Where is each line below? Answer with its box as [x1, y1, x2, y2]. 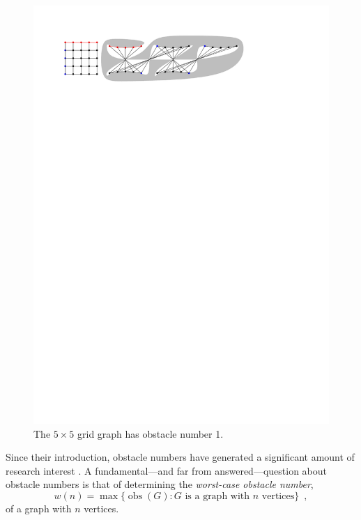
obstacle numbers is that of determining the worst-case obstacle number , [6, 477, 314, 491]
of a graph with [6, 500, 72, 515]
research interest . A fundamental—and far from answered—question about [6, 463, 328, 477]
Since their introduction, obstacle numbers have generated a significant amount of [6, 450, 355, 464]
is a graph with [185, 491, 250, 501]
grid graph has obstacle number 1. [77, 426, 224, 441]
